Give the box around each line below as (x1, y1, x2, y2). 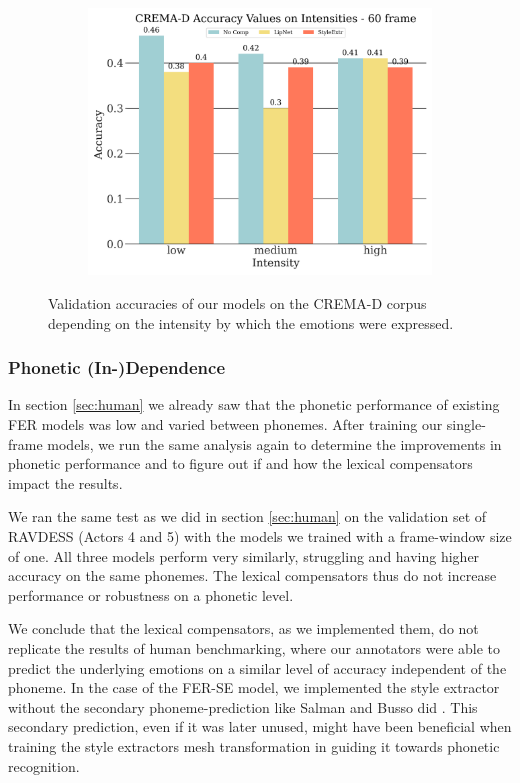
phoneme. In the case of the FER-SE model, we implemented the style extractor (8, 677, 500, 698)
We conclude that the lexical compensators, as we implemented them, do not (8, 618, 479, 639)
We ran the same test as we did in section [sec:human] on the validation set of (8, 506, 487, 527)
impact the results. (8, 472, 123, 493)
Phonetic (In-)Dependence (8, 355, 226, 380)
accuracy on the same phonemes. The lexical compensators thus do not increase (8, 565, 497, 586)
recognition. (8, 755, 80, 776)
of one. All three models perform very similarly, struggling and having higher (8, 545, 480, 566)
